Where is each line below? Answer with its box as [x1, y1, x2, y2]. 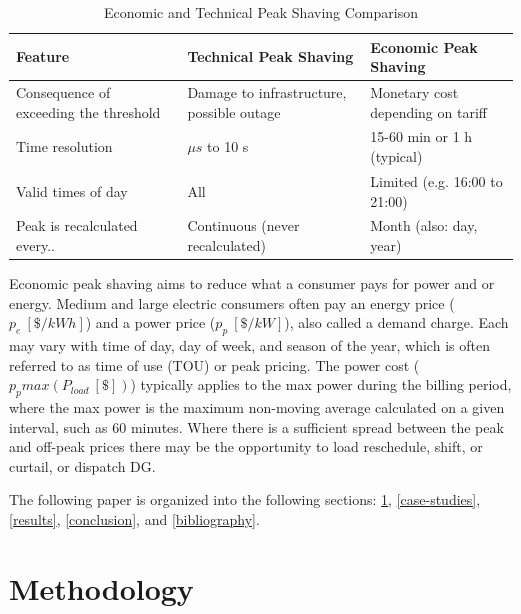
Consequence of [16, 82, 111, 103]
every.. [16, 234, 55, 255]
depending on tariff [370, 101, 487, 122]
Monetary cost [370, 82, 459, 103]
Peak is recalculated [16, 215, 138, 236]
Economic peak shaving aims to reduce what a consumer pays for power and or [9, 273, 495, 294]
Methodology [9, 567, 194, 608]
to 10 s [207, 136, 249, 157]
